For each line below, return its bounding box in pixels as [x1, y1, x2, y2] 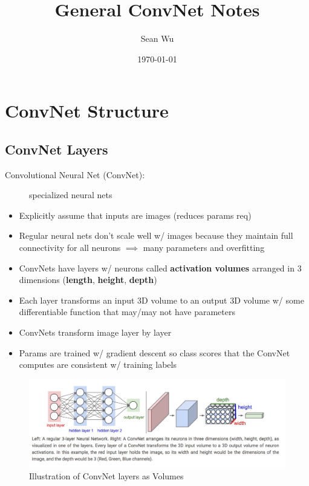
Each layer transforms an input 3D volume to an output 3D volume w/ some [19, 293, 304, 306]
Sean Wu [140, 32, 174, 45]
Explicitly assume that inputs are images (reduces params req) [19, 208, 252, 221]
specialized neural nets [29, 188, 112, 201]
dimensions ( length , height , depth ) [19, 273, 157, 286]
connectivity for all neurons [19, 241, 121, 254]
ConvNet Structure [5, 98, 169, 123]
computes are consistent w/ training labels [19, 358, 177, 371]
